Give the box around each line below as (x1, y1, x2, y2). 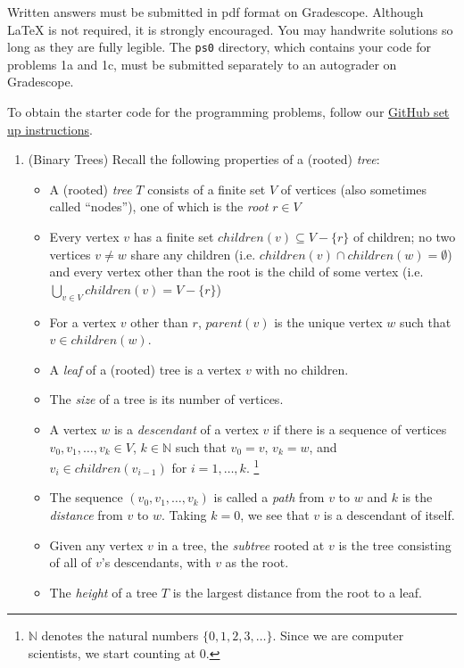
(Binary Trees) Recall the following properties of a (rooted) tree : (28, 150, 380, 169)
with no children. (255, 359, 349, 378)
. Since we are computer (272, 626, 404, 645)
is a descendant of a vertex (113, 419, 259, 438)
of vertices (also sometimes (280, 179, 427, 198)
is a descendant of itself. (323, 505, 455, 524)
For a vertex (49, 312, 117, 331)
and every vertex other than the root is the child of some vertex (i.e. (49, 262, 424, 281)
